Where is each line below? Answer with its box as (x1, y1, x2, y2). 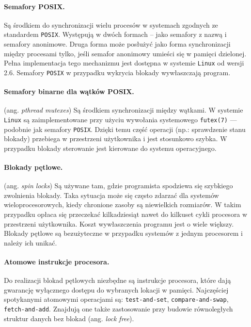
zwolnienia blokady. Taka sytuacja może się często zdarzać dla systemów (4, 190, 219, 200)
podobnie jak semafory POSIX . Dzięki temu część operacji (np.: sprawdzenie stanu (4, 124, 246, 134)
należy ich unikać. (4, 237, 57, 247)
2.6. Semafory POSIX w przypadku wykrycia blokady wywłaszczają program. (4, 67, 231, 77)
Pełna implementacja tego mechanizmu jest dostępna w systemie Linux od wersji (4, 58, 244, 68)
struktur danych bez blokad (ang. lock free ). (4, 313, 134, 323)
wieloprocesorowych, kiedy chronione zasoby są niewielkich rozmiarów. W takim (4, 199, 241, 210)
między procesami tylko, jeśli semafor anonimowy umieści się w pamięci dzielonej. (4, 48, 247, 58)
